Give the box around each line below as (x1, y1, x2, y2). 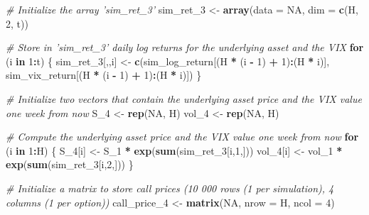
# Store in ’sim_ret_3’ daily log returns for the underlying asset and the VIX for (6, 40, 364, 55)
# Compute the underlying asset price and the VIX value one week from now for (6, 129, 359, 144)
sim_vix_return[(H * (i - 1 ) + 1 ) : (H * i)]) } (6, 67, 202, 82)
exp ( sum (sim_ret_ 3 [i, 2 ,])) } (6, 157, 134, 172)
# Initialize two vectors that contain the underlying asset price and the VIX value (6, 91, 362, 106)
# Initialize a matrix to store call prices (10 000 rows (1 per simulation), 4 (6, 180, 334, 195)
